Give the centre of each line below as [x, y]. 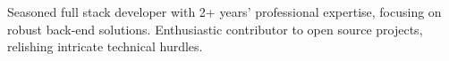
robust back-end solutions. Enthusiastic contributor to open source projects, [215, 29]
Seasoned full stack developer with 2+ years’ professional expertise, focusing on [224, 11]
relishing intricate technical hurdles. [105, 46]
